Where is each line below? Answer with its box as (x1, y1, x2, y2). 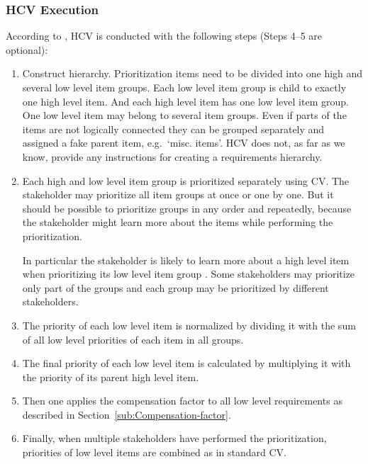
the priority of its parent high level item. (22, 369, 199, 384)
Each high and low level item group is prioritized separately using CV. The (22, 173, 350, 188)
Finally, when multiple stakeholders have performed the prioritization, (22, 431, 327, 446)
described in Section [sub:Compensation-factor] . (22, 407, 231, 421)
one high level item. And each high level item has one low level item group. (22, 94, 349, 108)
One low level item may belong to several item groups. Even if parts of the (22, 108, 347, 123)
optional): (6, 42, 48, 57)
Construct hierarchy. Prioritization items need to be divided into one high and (22, 66, 363, 81)
